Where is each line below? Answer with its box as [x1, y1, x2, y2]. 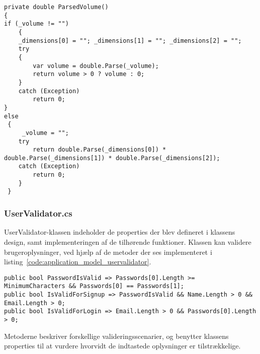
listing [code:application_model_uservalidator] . [4, 256, 151, 267]
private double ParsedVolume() [4, 4, 109, 11]
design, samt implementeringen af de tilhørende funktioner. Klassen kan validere [4, 236, 251, 247]
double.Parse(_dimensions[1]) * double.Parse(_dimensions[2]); [4, 154, 220, 162]
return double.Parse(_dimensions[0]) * [33, 146, 166, 154]
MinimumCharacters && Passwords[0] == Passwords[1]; [4, 282, 184, 290]
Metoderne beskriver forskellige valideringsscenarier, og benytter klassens [4, 330, 229, 341]
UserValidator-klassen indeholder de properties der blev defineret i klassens [4, 227, 235, 237]
